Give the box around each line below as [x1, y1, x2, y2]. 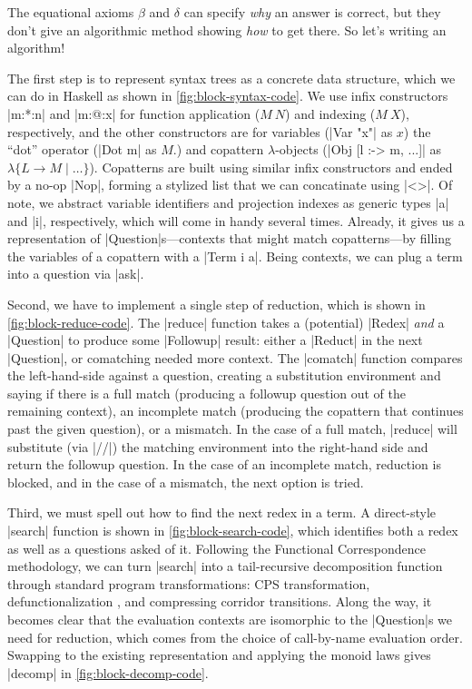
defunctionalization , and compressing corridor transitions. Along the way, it [7, 592, 432, 611]
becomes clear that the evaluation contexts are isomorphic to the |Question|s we [7, 610, 453, 628]
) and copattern [176, 140, 264, 159]
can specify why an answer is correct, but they [183, 3, 441, 21]
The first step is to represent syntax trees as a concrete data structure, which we [7, 68, 456, 87]
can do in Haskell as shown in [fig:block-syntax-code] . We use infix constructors [7, 86, 448, 105]
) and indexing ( [285, 103, 376, 123]
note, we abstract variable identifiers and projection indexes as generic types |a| [7, 192, 449, 212]
